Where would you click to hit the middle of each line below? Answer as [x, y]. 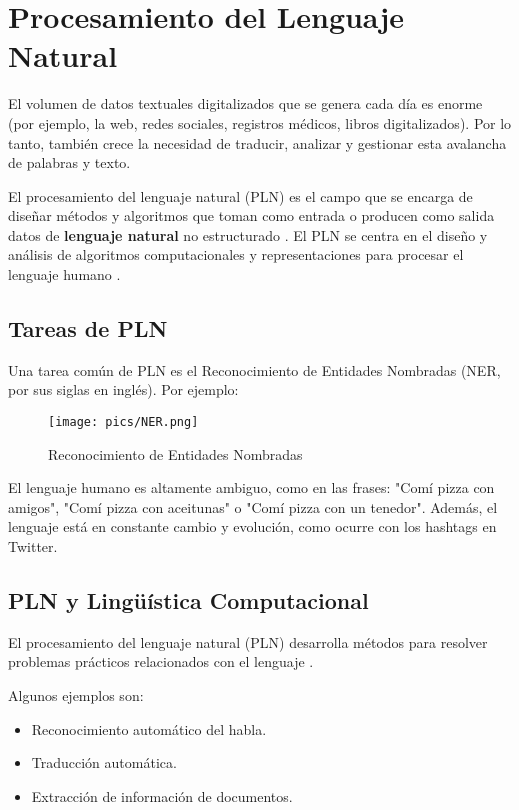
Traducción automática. [104, 762]
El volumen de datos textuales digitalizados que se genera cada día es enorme [245, 103]
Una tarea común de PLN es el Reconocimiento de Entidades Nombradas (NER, [254, 369]
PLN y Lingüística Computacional [188, 600]
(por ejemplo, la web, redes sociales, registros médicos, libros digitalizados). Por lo [260, 122]
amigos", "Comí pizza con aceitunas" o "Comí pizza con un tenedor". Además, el [253, 506]
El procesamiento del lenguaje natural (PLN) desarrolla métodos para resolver [248, 641]
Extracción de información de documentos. [162, 795]
